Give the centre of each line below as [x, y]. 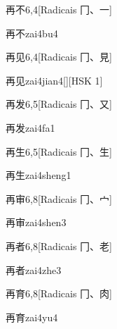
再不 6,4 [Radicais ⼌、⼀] [59, 9]
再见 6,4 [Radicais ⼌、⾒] [59, 57]
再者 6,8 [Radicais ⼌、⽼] [59, 246]
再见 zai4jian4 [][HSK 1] [54, 80]
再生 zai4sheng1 [39, 175]
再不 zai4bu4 [32, 33]
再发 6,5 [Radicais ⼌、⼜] [59, 104]
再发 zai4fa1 [30, 127]
